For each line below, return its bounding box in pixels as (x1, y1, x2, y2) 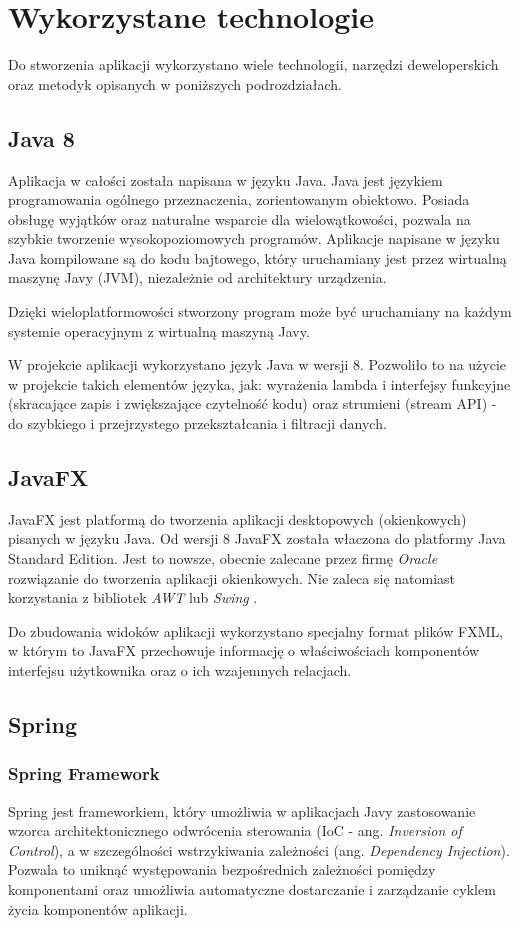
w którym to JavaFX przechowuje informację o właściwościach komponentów (8, 640, 480, 661)
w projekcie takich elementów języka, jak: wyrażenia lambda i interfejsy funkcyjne (8, 373, 511, 394)
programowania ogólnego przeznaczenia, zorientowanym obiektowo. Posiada (8, 189, 470, 210)
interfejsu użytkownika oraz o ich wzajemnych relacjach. (8, 660, 352, 680)
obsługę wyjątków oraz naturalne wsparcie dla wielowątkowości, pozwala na (8, 208, 471, 229)
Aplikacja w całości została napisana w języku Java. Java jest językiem (8, 169, 443, 190)
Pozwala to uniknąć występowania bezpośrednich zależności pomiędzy (8, 859, 436, 880)
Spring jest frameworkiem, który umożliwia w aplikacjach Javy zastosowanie (8, 800, 476, 821)
